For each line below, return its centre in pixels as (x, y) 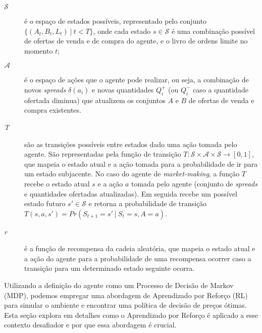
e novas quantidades (123, 89)
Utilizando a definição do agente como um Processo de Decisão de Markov (119, 285)
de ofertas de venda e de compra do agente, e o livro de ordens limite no (136, 41)
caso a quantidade (221, 89)
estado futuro (45, 203)
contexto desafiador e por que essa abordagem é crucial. (90, 325)
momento (39, 50)
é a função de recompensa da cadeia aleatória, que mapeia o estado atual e (140, 248)
